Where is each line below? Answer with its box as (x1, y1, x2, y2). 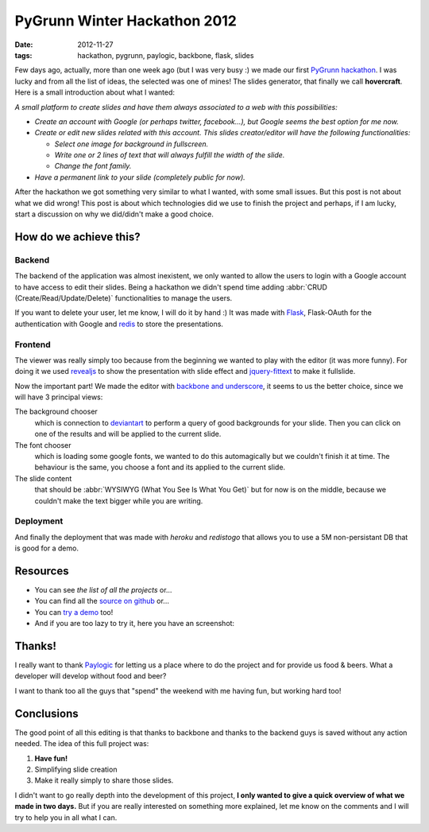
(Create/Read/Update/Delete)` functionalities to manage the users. (14, 293, 233, 302)
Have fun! (34, 753, 68, 763)
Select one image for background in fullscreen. (54, 139, 209, 149)
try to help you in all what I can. (14, 812, 118, 822)
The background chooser (14, 406, 99, 417)
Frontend (14, 339, 51, 350)
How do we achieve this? (14, 230, 141, 243)
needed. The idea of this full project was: (14, 739, 149, 748)
